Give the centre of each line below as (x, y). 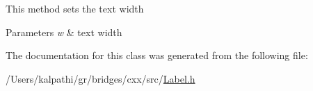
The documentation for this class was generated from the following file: (157, 55)
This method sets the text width (75, 8)
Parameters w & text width (64, 32)
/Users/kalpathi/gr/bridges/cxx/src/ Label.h (101, 78)
